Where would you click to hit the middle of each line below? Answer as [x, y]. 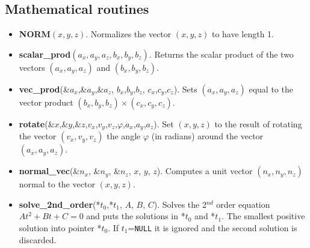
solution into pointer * [60, 228]
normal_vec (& [49, 171]
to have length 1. [243, 34]
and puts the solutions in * [136, 216]
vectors [32, 67]
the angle [124, 136]
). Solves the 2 [180, 204]
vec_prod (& [44, 89]
